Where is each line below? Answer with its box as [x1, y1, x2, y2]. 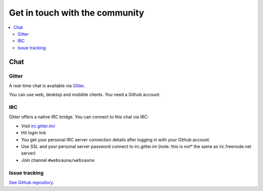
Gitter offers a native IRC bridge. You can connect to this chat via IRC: [9, 114, 149, 120]
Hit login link [21, 130, 46, 136]
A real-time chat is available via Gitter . [9, 83, 85, 88]
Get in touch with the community [9, 7, 145, 18]
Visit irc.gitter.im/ [21, 123, 56, 129]
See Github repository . [9, 179, 55, 185]
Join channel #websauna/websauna [21, 157, 94, 163]
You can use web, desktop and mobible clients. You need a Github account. [9, 92, 161, 98]
